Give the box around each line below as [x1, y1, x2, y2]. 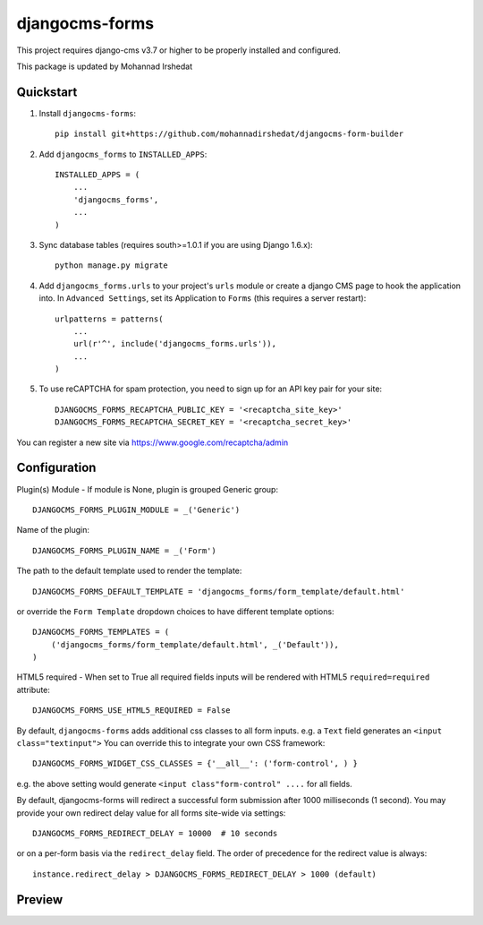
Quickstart [16, 84, 78, 99]
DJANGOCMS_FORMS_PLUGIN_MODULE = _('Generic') [32, 504, 241, 515]
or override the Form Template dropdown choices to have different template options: [16, 605, 335, 617]
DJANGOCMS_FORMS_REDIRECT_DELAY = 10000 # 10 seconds [32, 828, 278, 838]
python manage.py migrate [55, 261, 169, 270]
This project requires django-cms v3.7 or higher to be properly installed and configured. [16, 45, 342, 56]
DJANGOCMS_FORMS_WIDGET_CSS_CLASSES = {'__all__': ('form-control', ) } [32, 758, 358, 769]
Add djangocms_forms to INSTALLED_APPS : [38, 149, 208, 159]
